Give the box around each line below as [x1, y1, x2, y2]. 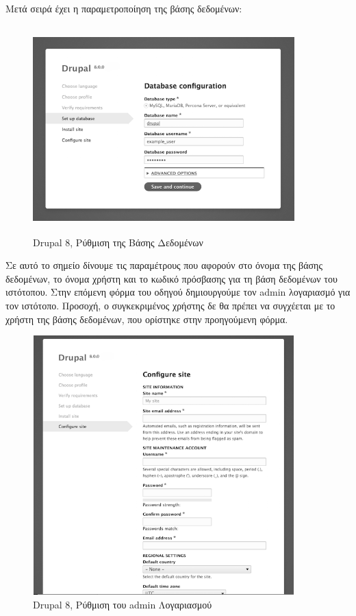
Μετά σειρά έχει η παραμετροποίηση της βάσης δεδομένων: [5, 1, 242, 15]
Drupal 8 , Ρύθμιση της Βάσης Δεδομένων [33, 235, 203, 249]
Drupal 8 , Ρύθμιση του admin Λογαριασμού [33, 597, 212, 611]
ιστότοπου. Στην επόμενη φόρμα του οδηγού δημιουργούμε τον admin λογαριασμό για [5, 285, 351, 299]
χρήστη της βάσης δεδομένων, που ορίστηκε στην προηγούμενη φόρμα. [5, 311, 288, 326]
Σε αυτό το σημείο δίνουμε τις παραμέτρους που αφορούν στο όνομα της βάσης [5, 258, 322, 272]
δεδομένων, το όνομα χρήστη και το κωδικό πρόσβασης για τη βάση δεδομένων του [5, 271, 338, 285]
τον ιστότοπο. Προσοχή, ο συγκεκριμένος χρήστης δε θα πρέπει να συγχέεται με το [5, 298, 335, 312]
